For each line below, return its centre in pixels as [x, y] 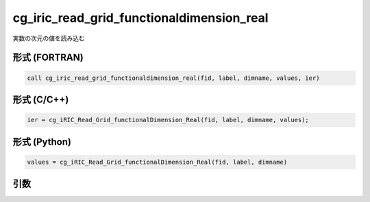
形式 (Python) [42, 142]
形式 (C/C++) [41, 99]
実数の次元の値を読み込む [49, 38]
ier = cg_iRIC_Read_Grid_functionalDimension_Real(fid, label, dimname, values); [168, 120]
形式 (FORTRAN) [48, 58]
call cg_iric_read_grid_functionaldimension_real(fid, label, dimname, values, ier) [173, 78]
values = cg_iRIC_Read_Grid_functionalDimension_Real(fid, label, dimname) [157, 162]
